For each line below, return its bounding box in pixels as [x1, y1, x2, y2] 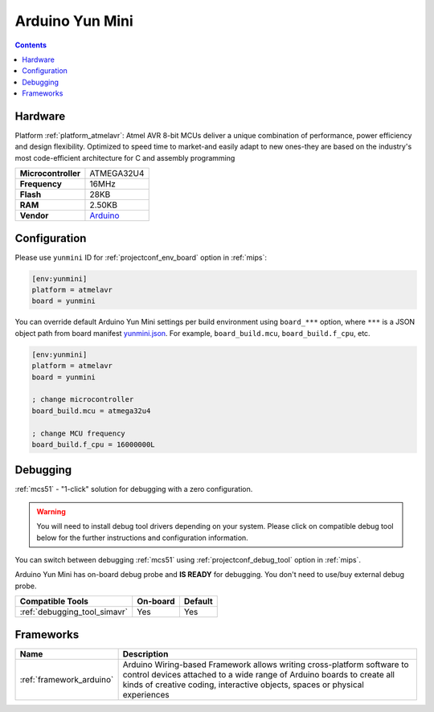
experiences [122, 689, 170, 700]
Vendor [19, 210, 49, 221]
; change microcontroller [31, 395, 134, 404]
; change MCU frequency [31, 428, 126, 438]
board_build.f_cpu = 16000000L [31, 440, 156, 449]
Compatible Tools [19, 595, 88, 607]
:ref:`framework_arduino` [19, 673, 114, 685]
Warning [36, 506, 66, 516]
